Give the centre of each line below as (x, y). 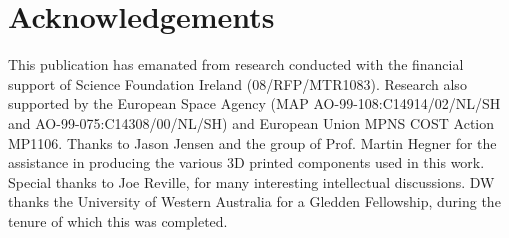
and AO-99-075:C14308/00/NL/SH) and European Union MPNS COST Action (251, 122)
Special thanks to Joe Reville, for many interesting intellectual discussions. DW (251, 181)
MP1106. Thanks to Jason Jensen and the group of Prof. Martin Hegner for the (252, 142)
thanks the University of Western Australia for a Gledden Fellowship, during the (254, 201)
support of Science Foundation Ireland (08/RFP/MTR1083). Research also (237, 83)
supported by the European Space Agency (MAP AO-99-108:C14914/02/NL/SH (254, 103)
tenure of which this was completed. (118, 220)
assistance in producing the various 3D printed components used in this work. (246, 162)
